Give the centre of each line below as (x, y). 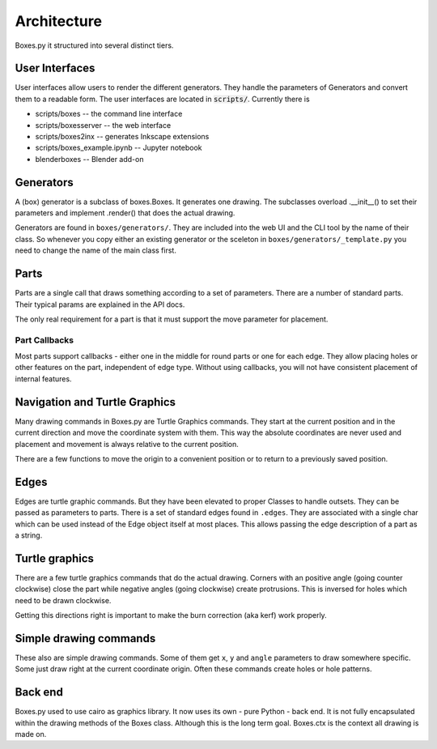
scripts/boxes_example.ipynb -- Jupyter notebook (119, 148)
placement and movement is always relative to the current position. (127, 444)
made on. (31, 734)
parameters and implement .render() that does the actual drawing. (125, 213)
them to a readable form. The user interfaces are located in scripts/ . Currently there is (163, 99)
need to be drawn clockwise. (63, 600)
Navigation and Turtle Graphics (95, 402)
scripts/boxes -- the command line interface (109, 114)
